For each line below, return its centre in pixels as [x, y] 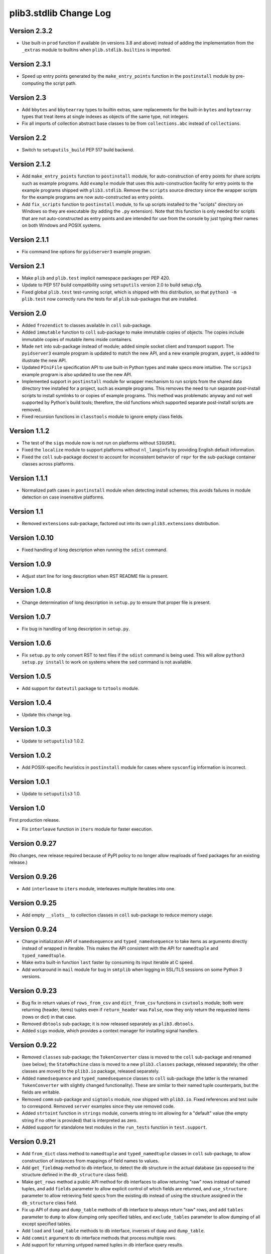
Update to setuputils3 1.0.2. [53, 741]
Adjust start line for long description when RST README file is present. [95, 576]
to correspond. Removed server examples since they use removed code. [98, 1107]
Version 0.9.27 [33, 843]
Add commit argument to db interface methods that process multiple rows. [99, 1238]
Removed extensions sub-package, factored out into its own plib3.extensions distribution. [121, 524]
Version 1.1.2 [29, 431]
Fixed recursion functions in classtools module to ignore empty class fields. [103, 416]
